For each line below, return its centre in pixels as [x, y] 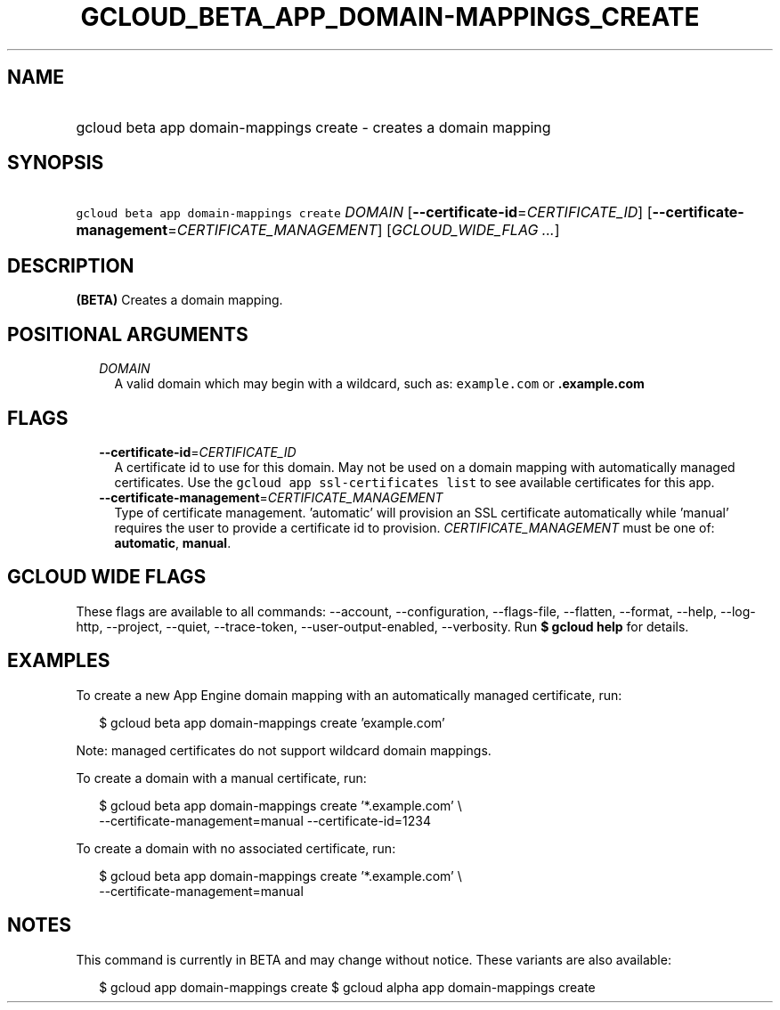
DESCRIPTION [71, 265]
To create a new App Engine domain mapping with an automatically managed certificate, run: [349, 695]
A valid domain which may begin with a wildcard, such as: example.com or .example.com [379, 384]
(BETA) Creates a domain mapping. [179, 300]
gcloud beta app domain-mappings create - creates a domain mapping [313, 127]
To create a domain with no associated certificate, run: [236, 848]
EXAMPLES [59, 661]
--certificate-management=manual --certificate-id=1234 [265, 820]
